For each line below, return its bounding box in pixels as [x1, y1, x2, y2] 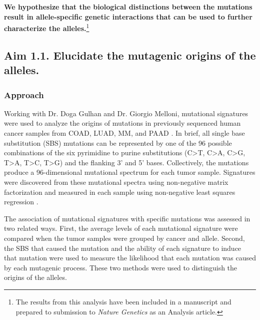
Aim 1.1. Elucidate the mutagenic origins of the [4, 47, 256, 63]
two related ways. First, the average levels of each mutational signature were [4, 223, 238, 233]
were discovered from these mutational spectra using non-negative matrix [4, 176, 228, 187]
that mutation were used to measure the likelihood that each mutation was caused [4, 252, 256, 263]
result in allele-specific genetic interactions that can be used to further [4, 11, 252, 22]
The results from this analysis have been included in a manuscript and [15, 296, 231, 306]
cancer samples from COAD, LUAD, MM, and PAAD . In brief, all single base [4, 128, 245, 138]
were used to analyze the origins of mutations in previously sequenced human [4, 118, 241, 128]
